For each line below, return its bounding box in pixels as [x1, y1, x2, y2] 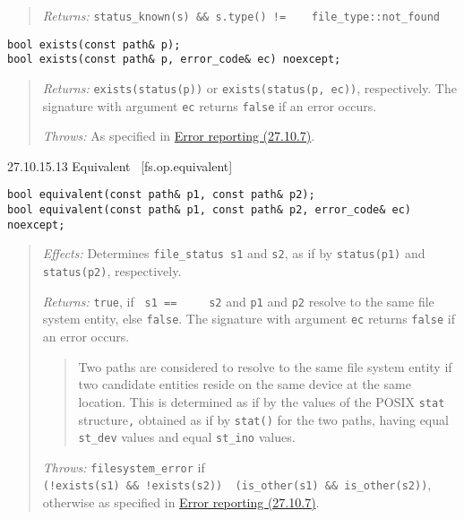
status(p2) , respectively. [42, 262, 182, 281]
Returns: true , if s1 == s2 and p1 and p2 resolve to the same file [42, 291, 434, 310]
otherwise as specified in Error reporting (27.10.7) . [42, 493, 320, 512]
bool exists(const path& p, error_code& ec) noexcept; [7, 53, 341, 66]
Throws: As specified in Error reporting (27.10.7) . [42, 126, 315, 145]
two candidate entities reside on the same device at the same [78, 375, 411, 394]
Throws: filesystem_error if [42, 457, 205, 476]
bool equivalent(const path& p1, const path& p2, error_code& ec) [7, 203, 412, 217]
